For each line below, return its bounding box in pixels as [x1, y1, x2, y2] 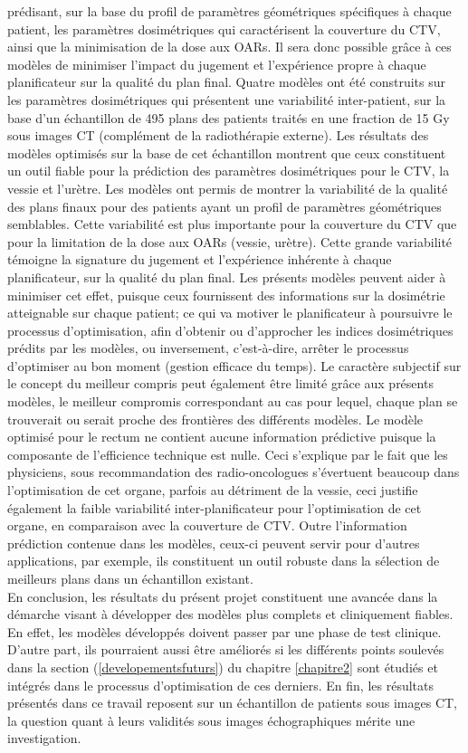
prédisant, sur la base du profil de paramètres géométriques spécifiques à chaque [7, 2, 452, 20]
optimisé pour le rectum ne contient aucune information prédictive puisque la [7, 427, 436, 446]
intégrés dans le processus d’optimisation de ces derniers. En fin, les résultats [7, 675, 434, 694]
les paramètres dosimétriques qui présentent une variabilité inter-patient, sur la [7, 90, 446, 109]
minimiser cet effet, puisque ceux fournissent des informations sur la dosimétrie [7, 285, 445, 304]
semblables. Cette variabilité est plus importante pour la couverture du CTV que [7, 214, 457, 234]
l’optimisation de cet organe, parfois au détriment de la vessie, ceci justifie [7, 481, 418, 500]
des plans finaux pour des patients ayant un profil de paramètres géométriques [7, 196, 442, 215]
